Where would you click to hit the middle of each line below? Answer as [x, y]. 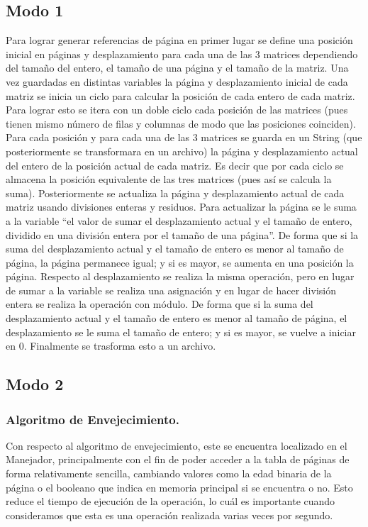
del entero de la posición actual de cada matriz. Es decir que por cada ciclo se [175, 165]
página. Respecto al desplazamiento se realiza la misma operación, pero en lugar [180, 276]
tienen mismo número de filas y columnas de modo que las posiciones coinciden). [181, 123]
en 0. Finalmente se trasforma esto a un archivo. [111, 346]
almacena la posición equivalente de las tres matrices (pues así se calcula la [169, 179]
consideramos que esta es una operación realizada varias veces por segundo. [169, 515]
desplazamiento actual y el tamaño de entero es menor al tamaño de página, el [177, 318]
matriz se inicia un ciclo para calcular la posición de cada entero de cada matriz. [180, 95]
